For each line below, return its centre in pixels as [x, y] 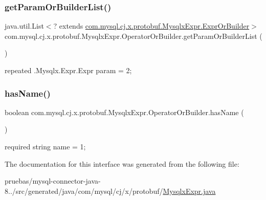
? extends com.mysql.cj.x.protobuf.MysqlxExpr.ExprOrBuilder [151, 26]
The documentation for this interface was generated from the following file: [122, 163]
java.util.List [24, 26]
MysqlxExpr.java [189, 191]
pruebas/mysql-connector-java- [53, 181]
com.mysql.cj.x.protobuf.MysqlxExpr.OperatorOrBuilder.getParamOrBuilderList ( [134, 36]
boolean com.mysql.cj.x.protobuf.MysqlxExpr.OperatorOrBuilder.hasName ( [124, 112]
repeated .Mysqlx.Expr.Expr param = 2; [68, 70]
